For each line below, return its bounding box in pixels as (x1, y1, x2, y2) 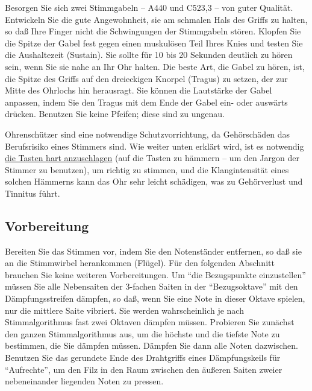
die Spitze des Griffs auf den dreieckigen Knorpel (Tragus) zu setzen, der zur (5, 72, 288, 84)
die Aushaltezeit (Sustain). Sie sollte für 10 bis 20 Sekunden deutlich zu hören (5, 48, 293, 61)
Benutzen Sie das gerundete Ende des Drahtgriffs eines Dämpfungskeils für (5, 351, 281, 364)
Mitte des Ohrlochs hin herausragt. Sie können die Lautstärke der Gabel (5, 84, 272, 97)
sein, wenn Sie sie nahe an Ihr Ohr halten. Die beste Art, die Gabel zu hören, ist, (5, 60, 305, 72)
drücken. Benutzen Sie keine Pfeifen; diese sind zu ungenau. (5, 107, 225, 120)
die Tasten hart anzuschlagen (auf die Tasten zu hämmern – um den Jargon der (5, 151, 300, 164)
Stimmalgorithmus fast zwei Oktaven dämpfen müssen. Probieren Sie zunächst (5, 316, 295, 328)
